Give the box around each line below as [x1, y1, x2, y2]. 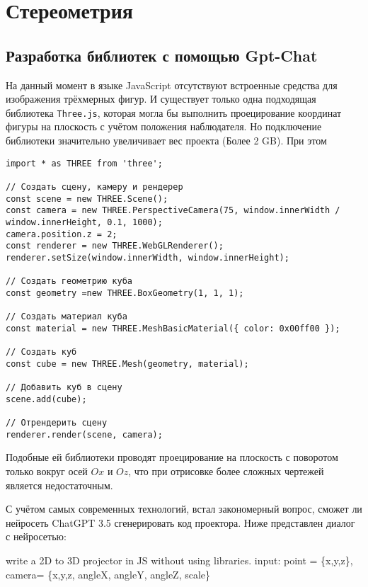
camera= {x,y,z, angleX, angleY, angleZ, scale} [6, 566, 211, 581]
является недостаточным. [6, 477, 113, 492]
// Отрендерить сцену [6, 418, 108, 428]
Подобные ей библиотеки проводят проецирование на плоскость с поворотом [6, 450, 338, 465]
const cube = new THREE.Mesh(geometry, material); [6, 358, 249, 369]
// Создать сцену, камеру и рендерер [6, 181, 183, 192]
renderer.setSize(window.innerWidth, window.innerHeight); [6, 252, 289, 263]
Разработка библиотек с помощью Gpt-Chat [6, 44, 318, 66]
